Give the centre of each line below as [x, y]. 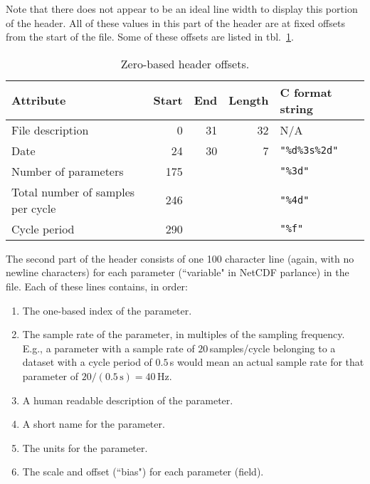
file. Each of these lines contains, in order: [97, 286]
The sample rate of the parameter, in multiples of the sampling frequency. [184, 334]
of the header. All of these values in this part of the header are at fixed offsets [175, 22]
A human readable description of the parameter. [128, 400]
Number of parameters [68, 171]
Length [249, 100]
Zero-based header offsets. [185, 63]
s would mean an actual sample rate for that [267, 362]
